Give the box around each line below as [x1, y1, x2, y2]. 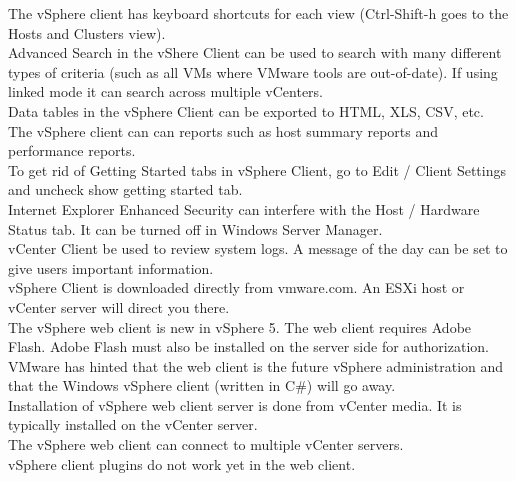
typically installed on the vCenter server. [8, 414, 258, 435]
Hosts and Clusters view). [8, 22, 166, 43]
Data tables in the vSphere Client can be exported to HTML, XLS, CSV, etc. [8, 100, 484, 121]
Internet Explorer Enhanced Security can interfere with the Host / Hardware [8, 198, 480, 219]
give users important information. [8, 257, 214, 278]
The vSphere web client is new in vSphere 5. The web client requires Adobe [8, 316, 472, 337]
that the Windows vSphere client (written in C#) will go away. [8, 375, 396, 396]
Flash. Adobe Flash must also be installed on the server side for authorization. [8, 336, 489, 357]
